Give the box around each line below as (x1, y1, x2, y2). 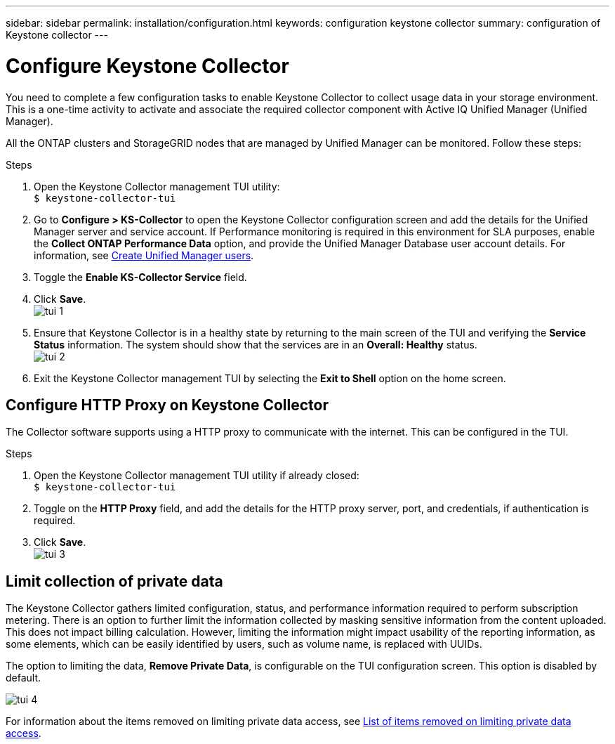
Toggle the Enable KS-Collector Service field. (34, 270, 247, 283)
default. (6, 672, 41, 684)
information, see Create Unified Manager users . (34, 249, 254, 261)
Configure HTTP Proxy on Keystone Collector (6, 396, 329, 414)
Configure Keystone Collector (6, 53, 289, 78)
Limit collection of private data (6, 572, 223, 590)
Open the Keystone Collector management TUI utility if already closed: (34, 469, 359, 482)
